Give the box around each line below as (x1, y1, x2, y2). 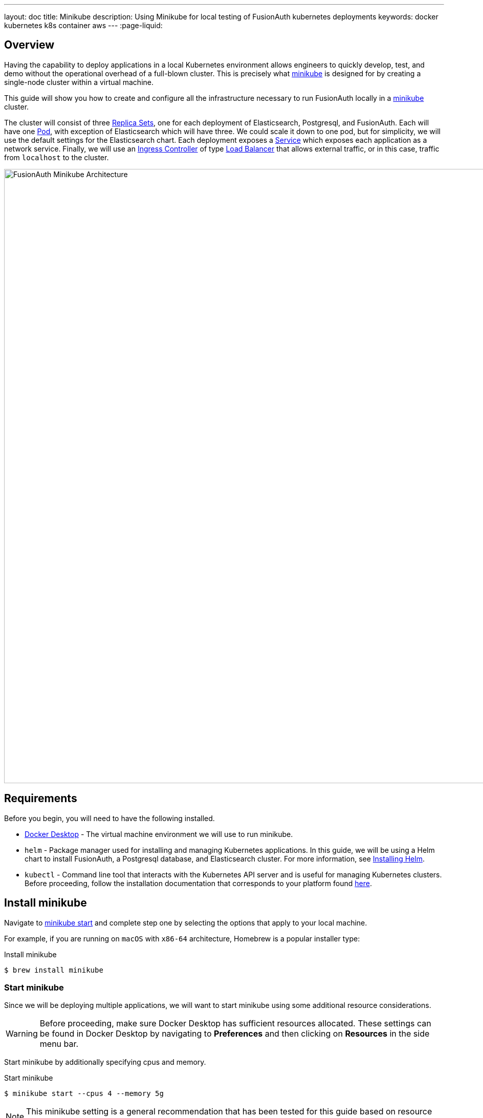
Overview (4, 38, 55, 52)
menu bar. (39, 1039, 79, 1049)
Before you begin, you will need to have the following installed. (4, 813, 215, 823)
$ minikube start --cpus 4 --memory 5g (4, 1089, 164, 1098)
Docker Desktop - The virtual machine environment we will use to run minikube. (25, 829, 293, 838)
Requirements (4, 792, 77, 805)
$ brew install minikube (4, 965, 103, 974)
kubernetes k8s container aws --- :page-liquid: (4, 21, 163, 30)
